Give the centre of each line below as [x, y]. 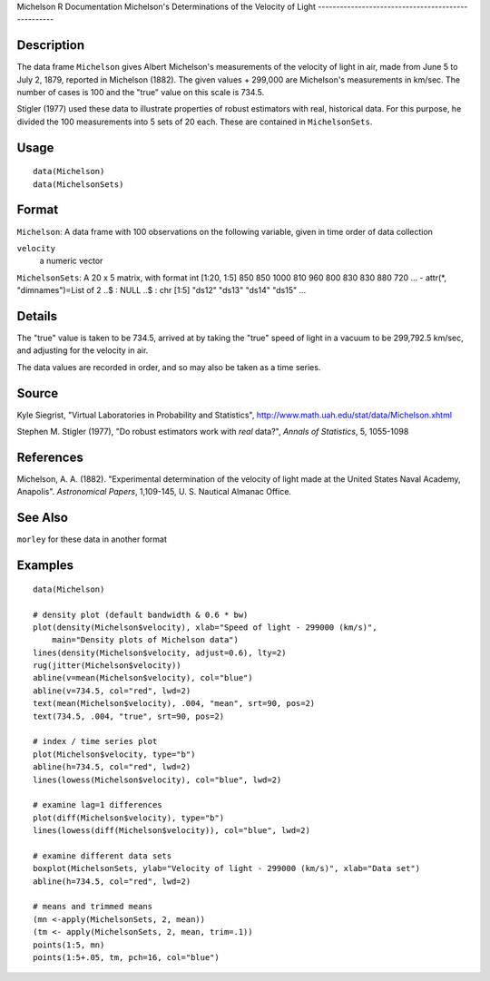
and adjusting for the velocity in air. [83, 350]
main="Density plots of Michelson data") [145, 640]
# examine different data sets [103, 856]
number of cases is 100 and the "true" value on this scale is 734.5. [141, 93]
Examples [45, 566]
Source [38, 393]
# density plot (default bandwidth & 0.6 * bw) [141, 614]
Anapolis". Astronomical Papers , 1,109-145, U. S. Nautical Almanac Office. [154, 492]
